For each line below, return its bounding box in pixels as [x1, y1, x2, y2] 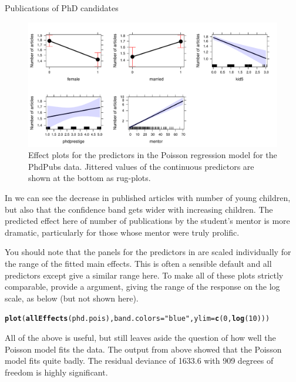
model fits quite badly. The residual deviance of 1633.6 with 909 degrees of [5, 354, 274, 367]
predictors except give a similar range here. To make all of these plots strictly [5, 269, 284, 281]
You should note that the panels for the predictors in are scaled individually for [5, 246, 291, 258]
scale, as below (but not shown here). [5, 291, 139, 304]
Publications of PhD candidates [5, 2, 119, 14]
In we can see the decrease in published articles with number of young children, [5, 191, 291, 203]
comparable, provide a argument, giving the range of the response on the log [5, 280, 280, 293]
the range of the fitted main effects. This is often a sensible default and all [5, 257, 272, 269]
